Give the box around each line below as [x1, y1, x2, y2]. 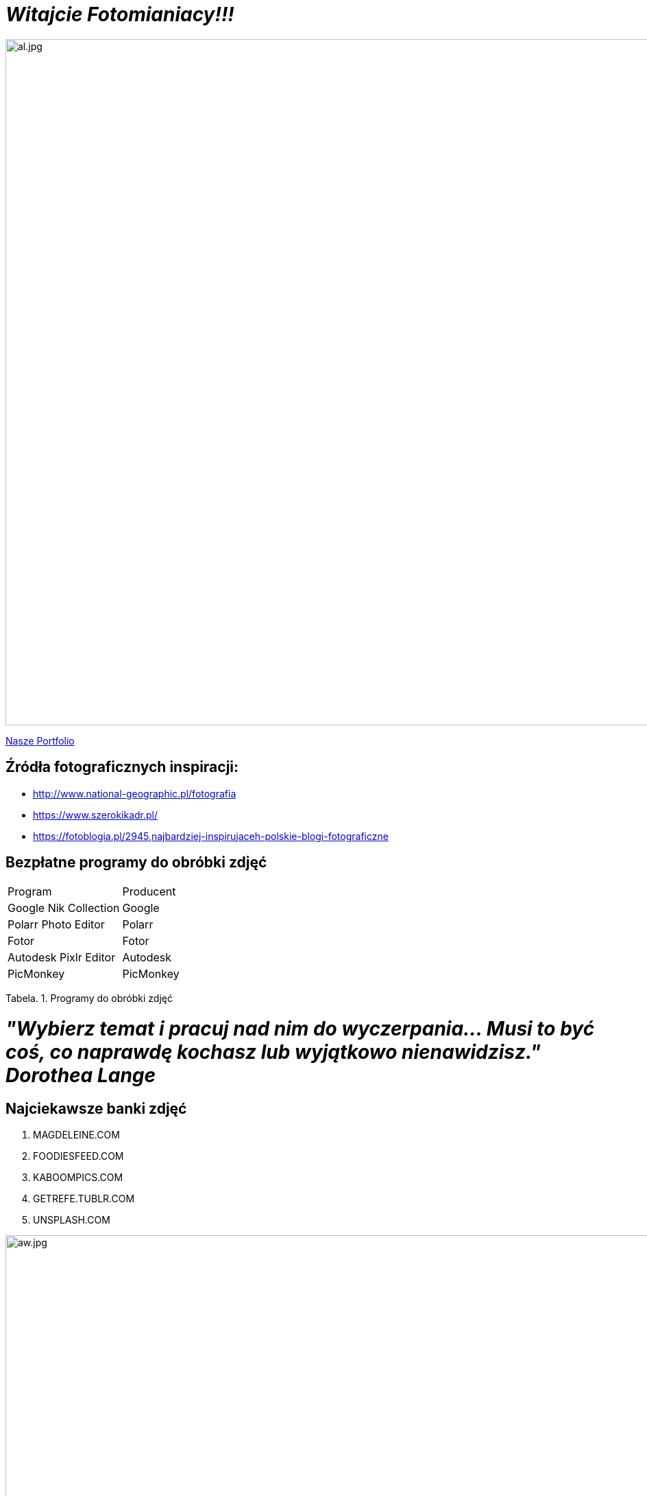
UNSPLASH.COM [33, 1214, 110, 1226]
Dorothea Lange [5, 1064, 156, 1088]
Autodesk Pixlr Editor [8, 950, 116, 965]
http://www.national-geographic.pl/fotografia [33, 787, 236, 799]
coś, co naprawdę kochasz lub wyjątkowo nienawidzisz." [5, 1040, 541, 1064]
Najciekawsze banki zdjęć [5, 1099, 187, 1117]
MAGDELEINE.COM [33, 1129, 120, 1141]
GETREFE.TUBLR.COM [33, 1193, 135, 1205]
